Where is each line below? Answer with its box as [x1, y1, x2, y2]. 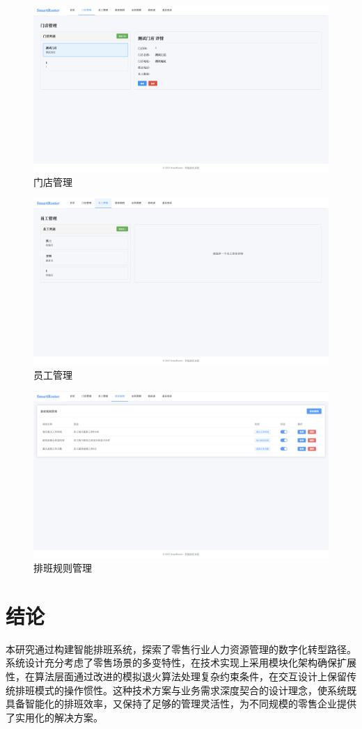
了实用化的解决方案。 [6, 710, 103, 724]
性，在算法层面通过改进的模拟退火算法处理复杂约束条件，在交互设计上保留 [6, 669, 347, 684]
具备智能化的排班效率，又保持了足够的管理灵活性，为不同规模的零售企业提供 [6, 696, 356, 711]
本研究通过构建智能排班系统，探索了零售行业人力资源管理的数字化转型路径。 [6, 641, 356, 656]
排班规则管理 [33, 561, 92, 575]
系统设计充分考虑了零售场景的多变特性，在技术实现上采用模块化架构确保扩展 [6, 655, 356, 670]
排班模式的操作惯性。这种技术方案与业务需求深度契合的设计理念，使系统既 [15, 682, 356, 697]
